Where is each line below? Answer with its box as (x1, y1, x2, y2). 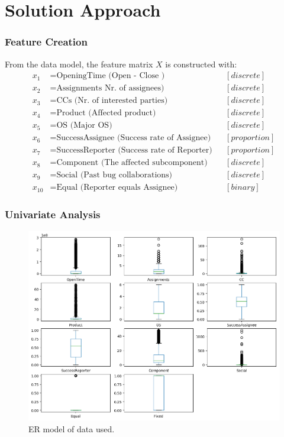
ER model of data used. (28, 422, 115, 435)
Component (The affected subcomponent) (56, 158, 208, 167)
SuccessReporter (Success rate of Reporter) (56, 146, 212, 155)
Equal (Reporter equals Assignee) (56, 183, 178, 192)
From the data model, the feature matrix (5, 57, 153, 70)
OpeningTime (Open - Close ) (56, 72, 165, 80)
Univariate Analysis (5, 207, 101, 222)
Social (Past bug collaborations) (56, 171, 173, 180)
